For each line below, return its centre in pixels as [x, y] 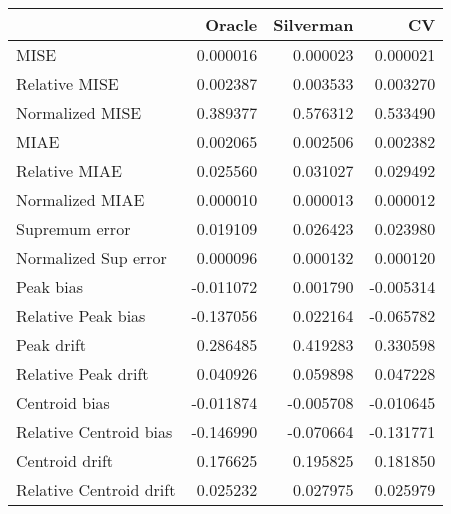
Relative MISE [67, 83]
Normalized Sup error [91, 257]
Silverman [313, 24]
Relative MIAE [69, 170]
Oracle [231, 24]
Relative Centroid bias [94, 431]
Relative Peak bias [81, 315]
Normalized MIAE [80, 199]
